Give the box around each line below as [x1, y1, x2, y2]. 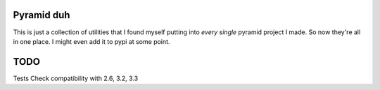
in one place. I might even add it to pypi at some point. [13, 37, 170, 45]
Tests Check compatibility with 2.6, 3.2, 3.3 [13, 74, 139, 82]
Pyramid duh [13, 9, 70, 21]
